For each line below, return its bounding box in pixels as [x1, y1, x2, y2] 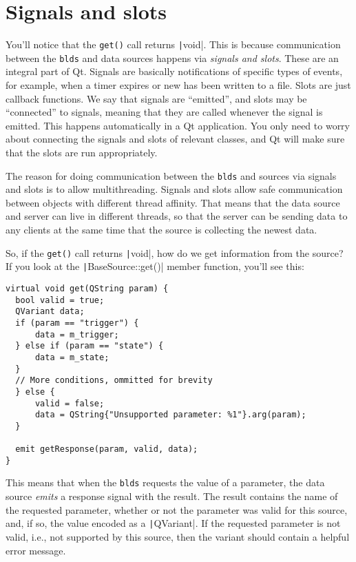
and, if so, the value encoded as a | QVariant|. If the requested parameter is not [6, 516, 341, 530]
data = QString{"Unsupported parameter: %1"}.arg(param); [34, 410, 306, 420]
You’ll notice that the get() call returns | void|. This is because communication [6, 37, 341, 52]
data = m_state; [34, 352, 109, 362]
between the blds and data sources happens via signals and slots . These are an [6, 50, 339, 65]
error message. [6, 543, 66, 557]
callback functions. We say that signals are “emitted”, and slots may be [6, 91, 307, 105]
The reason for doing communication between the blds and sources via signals [6, 168, 337, 183]
